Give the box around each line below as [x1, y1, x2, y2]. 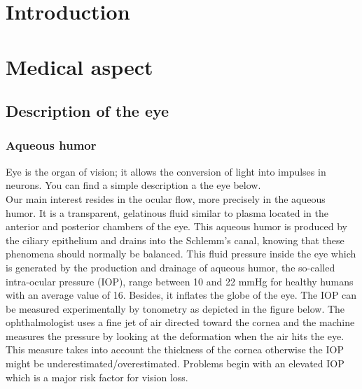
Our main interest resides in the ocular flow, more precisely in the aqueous [6, 191, 326, 206]
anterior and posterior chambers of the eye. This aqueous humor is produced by [6, 219, 347, 234]
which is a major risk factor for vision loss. [6, 369, 188, 384]
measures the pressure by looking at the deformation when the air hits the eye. [6, 328, 344, 343]
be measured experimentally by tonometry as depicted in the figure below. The [6, 301, 345, 316]
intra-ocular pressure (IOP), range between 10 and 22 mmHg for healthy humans [6, 274, 354, 288]
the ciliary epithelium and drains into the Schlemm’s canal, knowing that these [6, 232, 344, 247]
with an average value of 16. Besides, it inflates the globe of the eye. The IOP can [6, 288, 357, 302]
